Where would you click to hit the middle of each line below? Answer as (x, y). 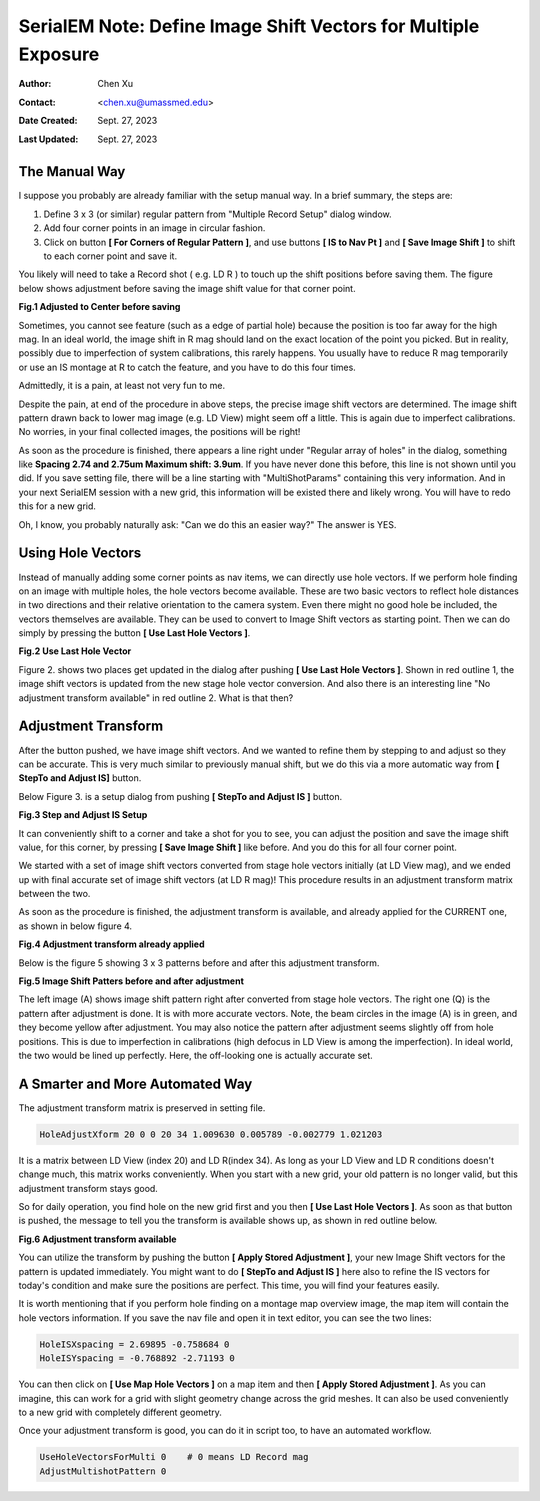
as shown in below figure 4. (75, 926)
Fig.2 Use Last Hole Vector (75, 651)
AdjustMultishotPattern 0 (103, 1471)
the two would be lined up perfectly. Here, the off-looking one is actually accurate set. (196, 1055)
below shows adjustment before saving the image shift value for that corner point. (187, 288)
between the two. (54, 894)
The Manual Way (72, 171)
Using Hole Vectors (80, 553)
